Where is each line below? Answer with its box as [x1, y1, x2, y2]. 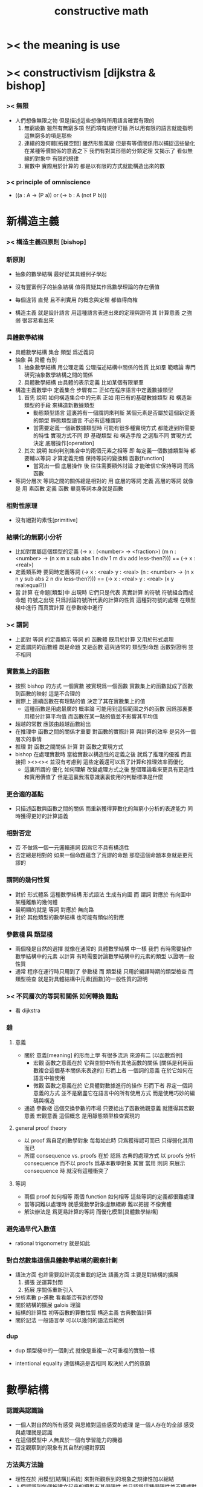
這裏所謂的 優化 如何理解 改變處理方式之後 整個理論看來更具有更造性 [24, 765, 195, 773]
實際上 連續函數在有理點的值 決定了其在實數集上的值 [14, 697, 146, 705]
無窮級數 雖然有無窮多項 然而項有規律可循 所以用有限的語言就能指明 [24, 124, 193, 132]
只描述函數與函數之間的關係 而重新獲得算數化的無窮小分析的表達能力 [14, 805, 186, 812]
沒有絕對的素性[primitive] [14, 516, 78, 523]
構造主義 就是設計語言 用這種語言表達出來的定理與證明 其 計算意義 [14, 309, 180, 317]
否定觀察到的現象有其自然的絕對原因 [14, 1444, 106, 1451]
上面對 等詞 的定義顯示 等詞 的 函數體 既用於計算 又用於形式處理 [14, 636, 174, 643]
